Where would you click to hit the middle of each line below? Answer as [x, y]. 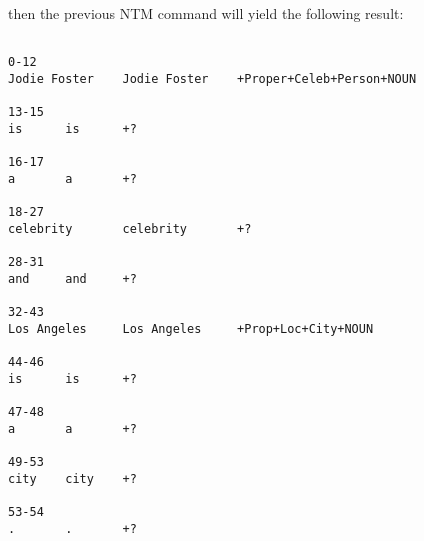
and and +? [72, 278]
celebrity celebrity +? [130, 228]
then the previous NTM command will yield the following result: [206, 13]
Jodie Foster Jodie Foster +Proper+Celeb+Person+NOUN [212, 78]
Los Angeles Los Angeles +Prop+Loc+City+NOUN [191, 328]
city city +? [72, 478]
